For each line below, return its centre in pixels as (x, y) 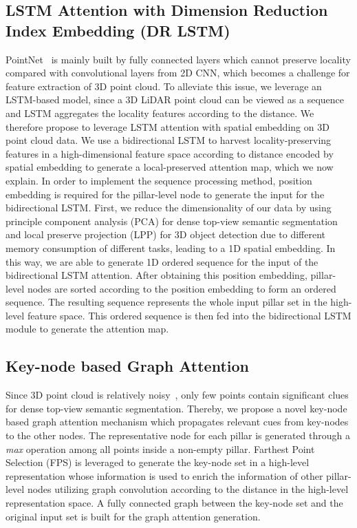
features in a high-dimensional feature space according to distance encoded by (170, 153)
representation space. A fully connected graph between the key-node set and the (174, 503)
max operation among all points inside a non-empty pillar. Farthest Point (160, 448)
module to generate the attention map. (87, 329)
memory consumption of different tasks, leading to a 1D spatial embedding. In (171, 247)
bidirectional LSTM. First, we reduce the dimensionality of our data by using (169, 208)
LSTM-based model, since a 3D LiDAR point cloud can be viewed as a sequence (175, 99)
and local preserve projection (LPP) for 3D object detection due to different (166, 234)
